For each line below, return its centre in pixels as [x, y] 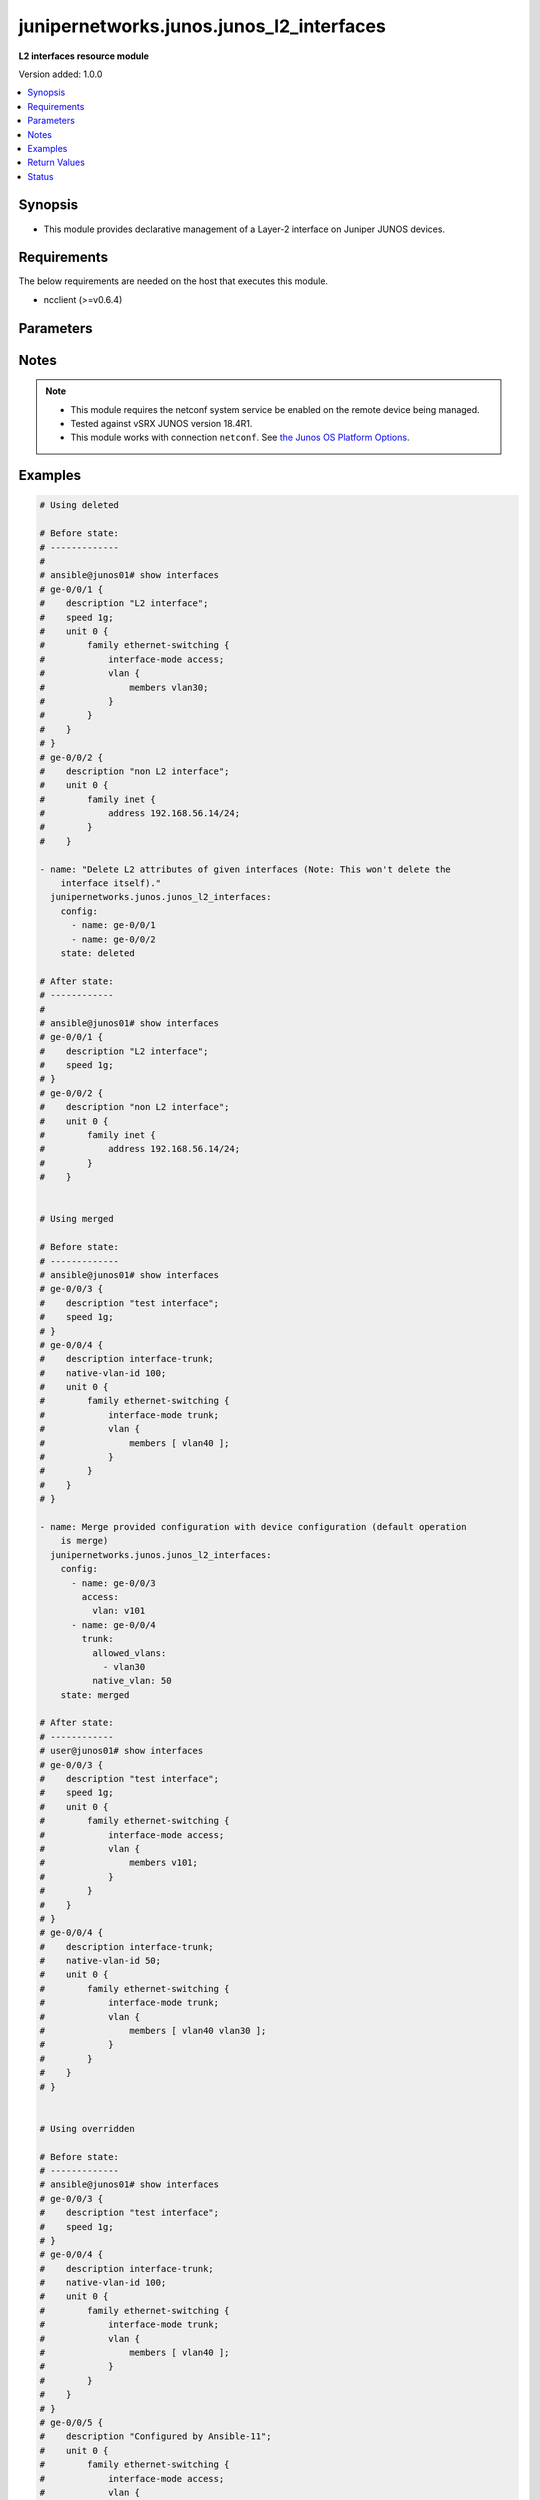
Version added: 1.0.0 [60, 74]
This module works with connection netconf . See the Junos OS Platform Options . [240, 437]
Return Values [56, 162]
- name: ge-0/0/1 [114, 925]
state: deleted [97, 953]
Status [40, 176]
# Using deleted [79, 505]
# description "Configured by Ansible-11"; [155, 2436]
